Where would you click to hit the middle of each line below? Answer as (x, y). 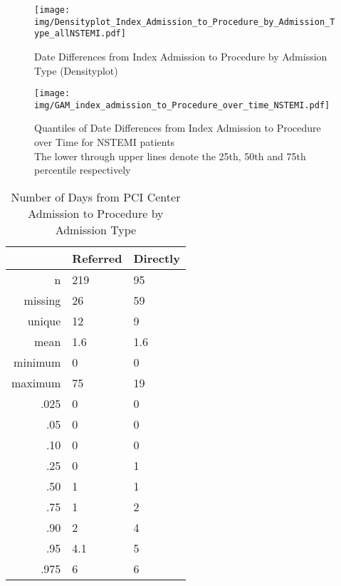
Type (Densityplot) (76, 70)
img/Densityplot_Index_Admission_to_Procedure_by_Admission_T (185, 22)
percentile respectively (83, 170)
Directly (157, 258)
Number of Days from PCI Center (96, 197)
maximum (36, 382)
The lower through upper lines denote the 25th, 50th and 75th (170, 156)
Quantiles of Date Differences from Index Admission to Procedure (178, 128)
